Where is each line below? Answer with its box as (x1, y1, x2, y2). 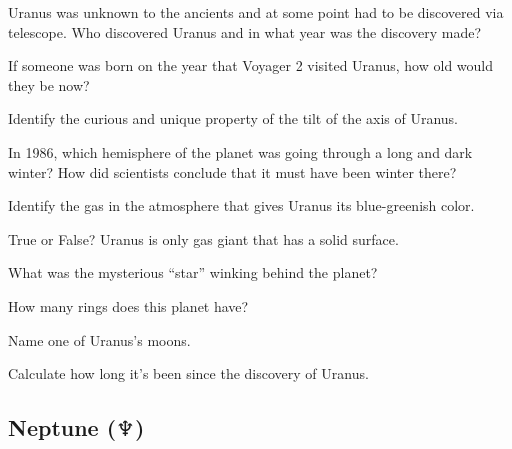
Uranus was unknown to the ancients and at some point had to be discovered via (8, 2, 504, 22)
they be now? (8, 74, 90, 95)
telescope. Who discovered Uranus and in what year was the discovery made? (8, 21, 481, 42)
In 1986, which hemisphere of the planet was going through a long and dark (8, 141, 473, 162)
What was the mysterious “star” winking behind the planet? (8, 262, 378, 283)
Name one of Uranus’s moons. (8, 329, 191, 350)
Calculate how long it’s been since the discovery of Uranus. (8, 363, 369, 384)
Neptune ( (8, 412, 117, 443)
